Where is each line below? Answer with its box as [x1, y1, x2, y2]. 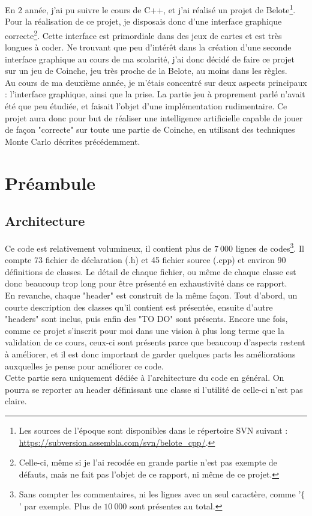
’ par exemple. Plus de [19, 499, 101, 512]
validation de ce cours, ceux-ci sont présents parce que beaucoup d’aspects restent [5, 336, 305, 348]
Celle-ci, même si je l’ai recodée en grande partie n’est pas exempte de [19, 456, 277, 469]
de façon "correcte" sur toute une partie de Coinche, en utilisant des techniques [5, 123, 295, 136]
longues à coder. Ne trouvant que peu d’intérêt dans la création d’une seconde [5, 41, 292, 53]
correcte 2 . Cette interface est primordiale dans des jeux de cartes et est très [5, 27, 282, 41]
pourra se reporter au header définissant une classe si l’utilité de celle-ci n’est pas [5, 383, 303, 395]
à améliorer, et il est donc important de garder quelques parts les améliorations [5, 348, 296, 360]
